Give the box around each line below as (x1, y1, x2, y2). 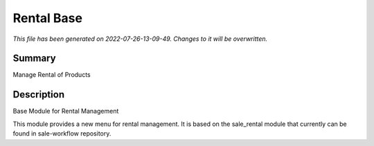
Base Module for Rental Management (12, 107, 119, 116)
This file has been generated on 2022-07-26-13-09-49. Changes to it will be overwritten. (12, 35, 268, 43)
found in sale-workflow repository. (12, 129, 112, 138)
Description (12, 89, 65, 100)
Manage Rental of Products (12, 71, 91, 79)
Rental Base (12, 10, 83, 26)
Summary (12, 53, 56, 64)
